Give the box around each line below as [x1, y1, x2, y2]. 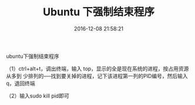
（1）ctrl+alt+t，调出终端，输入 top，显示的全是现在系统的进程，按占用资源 [6, 65, 189, 72]
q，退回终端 [6, 80, 35, 87]
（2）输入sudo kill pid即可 [6, 92, 69, 99]
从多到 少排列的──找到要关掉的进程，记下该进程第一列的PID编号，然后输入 [6, 72, 188, 79]
